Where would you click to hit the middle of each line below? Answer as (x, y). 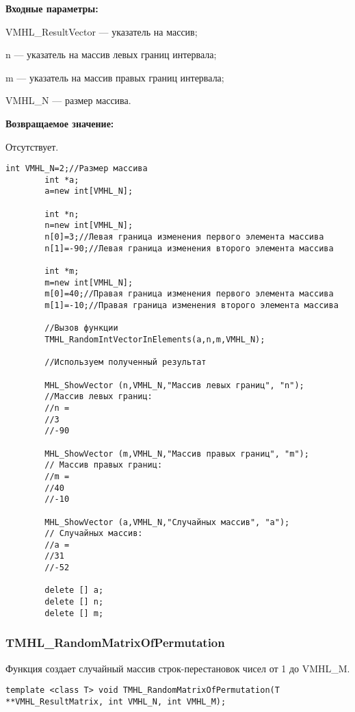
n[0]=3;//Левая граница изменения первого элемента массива (184, 237)
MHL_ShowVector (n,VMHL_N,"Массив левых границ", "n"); (174, 385)
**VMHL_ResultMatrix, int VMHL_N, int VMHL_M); (116, 701)
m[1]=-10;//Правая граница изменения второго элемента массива (192, 306)
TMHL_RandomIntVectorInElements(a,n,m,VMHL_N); (155, 340)
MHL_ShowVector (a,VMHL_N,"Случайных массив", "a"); (167, 522)
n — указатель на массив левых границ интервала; (111, 54)
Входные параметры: (52, 8)
